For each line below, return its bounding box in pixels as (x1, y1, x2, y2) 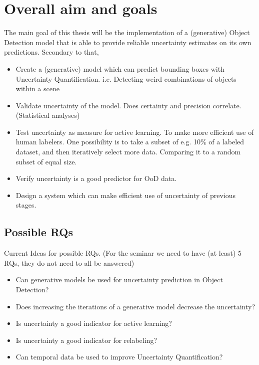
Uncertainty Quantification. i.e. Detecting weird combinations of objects (15, 73, 236, 84)
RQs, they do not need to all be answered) (4, 257, 134, 268)
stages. (15, 200, 36, 210)
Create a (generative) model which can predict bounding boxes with (15, 63, 224, 74)
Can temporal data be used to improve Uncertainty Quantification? (15, 351, 223, 362)
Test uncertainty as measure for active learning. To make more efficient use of (15, 126, 254, 137)
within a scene (15, 83, 59, 94)
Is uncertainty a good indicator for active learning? (15, 318, 172, 328)
